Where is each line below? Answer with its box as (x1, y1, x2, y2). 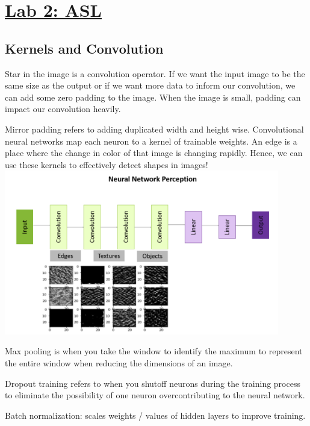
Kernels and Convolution (5, 39, 164, 57)
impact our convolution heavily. (5, 102, 121, 115)
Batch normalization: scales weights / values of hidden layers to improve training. (5, 409, 306, 421)
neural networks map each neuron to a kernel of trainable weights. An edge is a (5, 134, 297, 147)
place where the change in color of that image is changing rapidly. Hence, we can (5, 146, 303, 159)
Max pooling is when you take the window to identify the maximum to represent (5, 345, 303, 357)
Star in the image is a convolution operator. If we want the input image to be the (5, 67, 305, 80)
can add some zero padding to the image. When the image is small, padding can (5, 90, 301, 103)
